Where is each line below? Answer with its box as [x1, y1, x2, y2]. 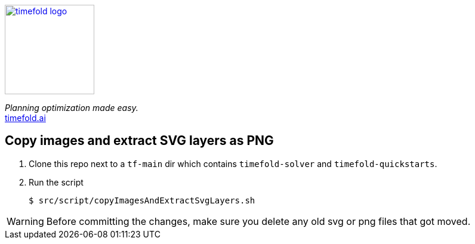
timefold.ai [5, 113, 46, 123]
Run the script [29, 177, 84, 187]
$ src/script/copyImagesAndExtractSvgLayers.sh [29, 195, 255, 205]
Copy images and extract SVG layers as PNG [5, 133, 274, 149]
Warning [7, 215, 44, 227]
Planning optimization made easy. [5, 103, 138, 113]
